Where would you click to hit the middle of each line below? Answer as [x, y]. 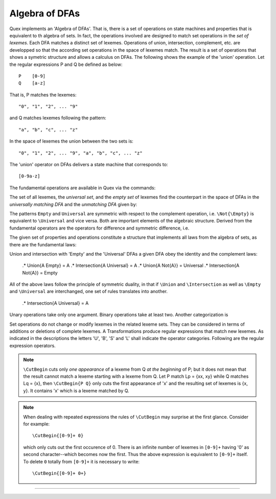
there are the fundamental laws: [43, 244]
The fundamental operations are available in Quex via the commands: [83, 188]
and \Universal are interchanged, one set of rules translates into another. [89, 291]
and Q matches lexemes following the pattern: [58, 118]
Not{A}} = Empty [40, 273]
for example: [37, 424]
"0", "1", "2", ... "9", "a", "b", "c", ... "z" [80, 153]
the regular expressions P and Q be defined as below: [66, 64]
